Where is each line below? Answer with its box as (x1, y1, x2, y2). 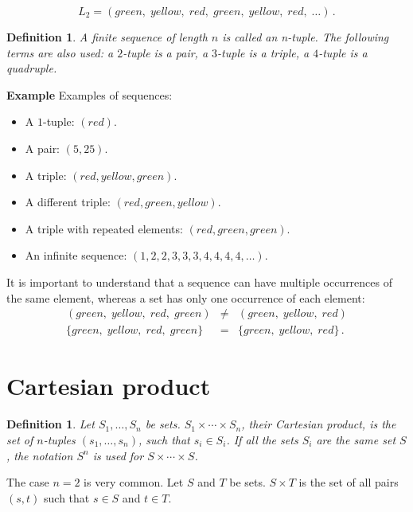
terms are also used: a (6, 44, 114, 61)
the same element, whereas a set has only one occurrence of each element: (6, 289, 365, 306)
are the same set (316, 431, 396, 448)
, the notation (6, 447, 73, 463)
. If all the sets (226, 431, 298, 448)
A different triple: (25, 193, 111, 210)
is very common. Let (84, 474, 184, 491)
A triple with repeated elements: (25, 220, 183, 236)
